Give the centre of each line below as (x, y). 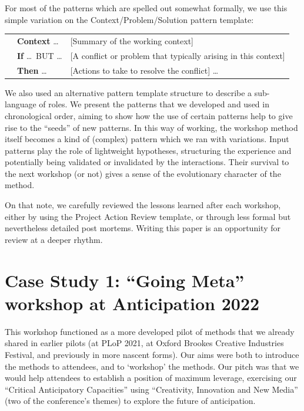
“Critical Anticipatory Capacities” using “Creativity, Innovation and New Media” (151, 389)
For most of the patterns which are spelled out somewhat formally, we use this (146, 8)
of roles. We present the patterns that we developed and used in (154, 104)
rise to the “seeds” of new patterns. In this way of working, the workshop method (151, 127)
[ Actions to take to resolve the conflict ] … (144, 70)
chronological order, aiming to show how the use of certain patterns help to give (149, 115)
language (21, 104)
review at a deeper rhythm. (54, 239)
